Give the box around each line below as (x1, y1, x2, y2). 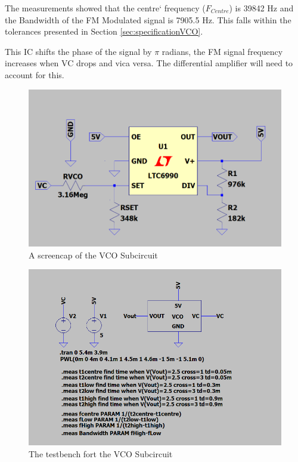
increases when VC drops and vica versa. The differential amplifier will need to (5, 57, 293, 69)
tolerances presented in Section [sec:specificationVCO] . (5, 25, 203, 38)
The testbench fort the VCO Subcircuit (29, 447, 173, 460)
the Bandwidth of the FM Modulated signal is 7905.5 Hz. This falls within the (5, 13, 291, 26)
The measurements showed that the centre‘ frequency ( (5, 2, 206, 14)
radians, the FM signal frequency (162, 45, 283, 57)
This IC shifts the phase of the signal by (5, 45, 152, 57)
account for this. (5, 68, 64, 81)
